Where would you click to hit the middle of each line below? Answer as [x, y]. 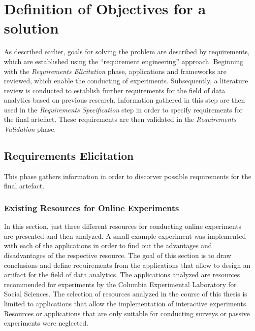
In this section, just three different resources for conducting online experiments [123, 226]
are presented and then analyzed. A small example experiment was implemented [125, 236]
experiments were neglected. [46, 323]
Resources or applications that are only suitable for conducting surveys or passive [127, 313]
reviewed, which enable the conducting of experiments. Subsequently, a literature [126, 81]
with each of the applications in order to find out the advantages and [108, 245]
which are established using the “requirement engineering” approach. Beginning [124, 61]
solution [32, 28]
